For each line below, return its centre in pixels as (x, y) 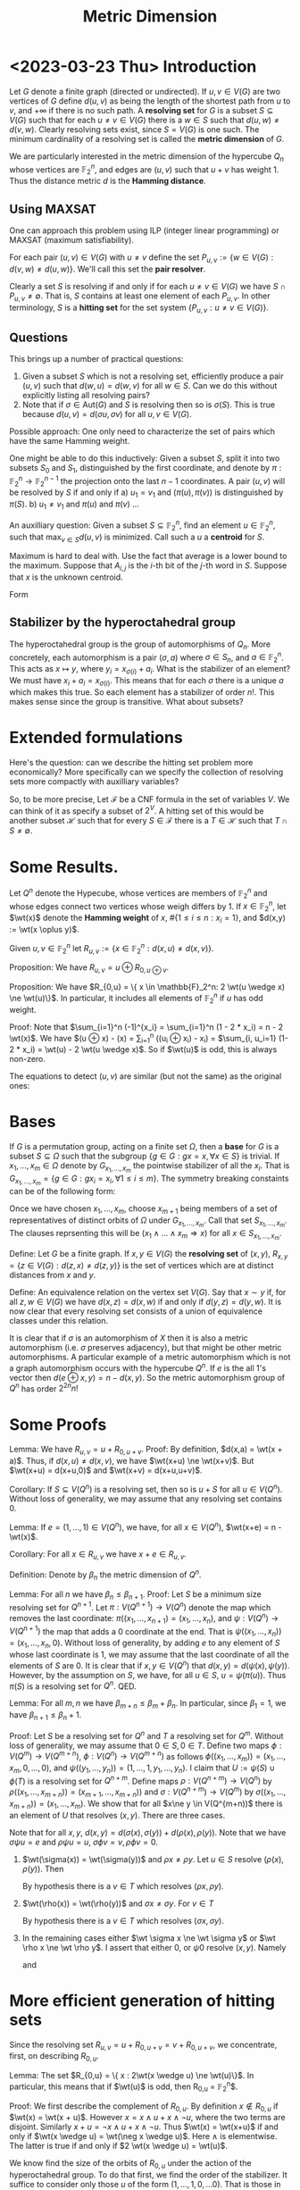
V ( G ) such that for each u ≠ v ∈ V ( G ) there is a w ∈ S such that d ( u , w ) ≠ (144, 120)
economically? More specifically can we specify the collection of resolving (146, 772)
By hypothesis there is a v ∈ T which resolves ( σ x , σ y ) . (123, 1920)
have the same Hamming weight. (70, 441)
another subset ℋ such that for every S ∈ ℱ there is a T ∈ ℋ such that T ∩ (149, 821)
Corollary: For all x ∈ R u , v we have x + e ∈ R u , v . (98, 1555)
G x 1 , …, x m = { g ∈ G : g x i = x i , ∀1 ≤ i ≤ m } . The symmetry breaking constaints (149, 1180)
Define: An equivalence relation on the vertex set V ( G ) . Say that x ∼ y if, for (148, 1292)
